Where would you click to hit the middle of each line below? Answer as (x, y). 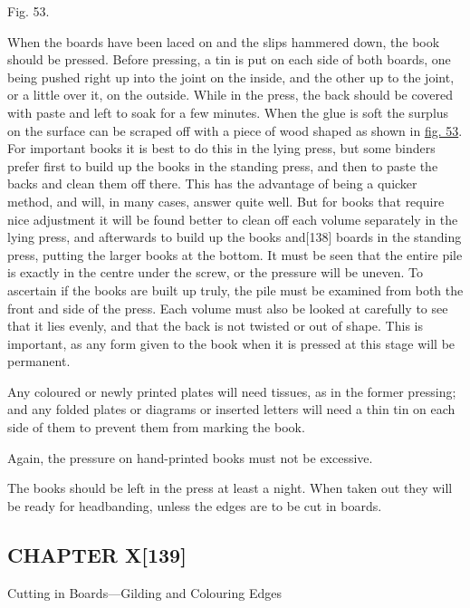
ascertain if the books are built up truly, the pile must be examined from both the (235, 290)
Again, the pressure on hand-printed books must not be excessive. (190, 457)
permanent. (39, 361)
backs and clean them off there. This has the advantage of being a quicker (212, 183)
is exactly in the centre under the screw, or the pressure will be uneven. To (216, 272)
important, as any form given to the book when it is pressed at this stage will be (231, 343)
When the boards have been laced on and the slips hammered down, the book (224, 41)
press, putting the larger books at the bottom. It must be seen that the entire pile (235, 254)
